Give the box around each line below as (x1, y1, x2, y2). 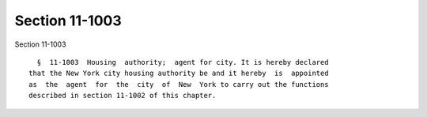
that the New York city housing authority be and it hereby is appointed (28, 69, 329, 78)
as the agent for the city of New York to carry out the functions (28, 80, 329, 89)
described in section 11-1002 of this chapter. (28, 91, 217, 100)
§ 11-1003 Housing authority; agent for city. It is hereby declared (36, 58, 329, 66)
